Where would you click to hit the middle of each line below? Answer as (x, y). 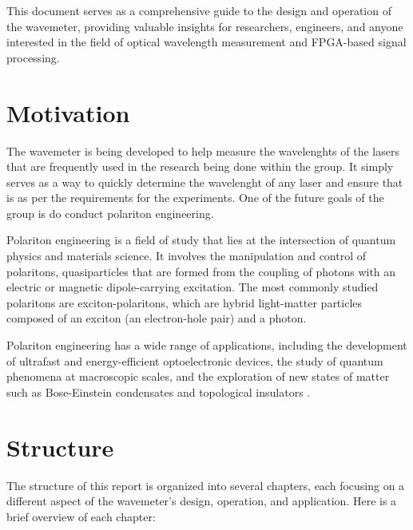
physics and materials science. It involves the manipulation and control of (187, 256)
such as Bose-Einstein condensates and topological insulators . (159, 392)
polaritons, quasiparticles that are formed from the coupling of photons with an (201, 271)
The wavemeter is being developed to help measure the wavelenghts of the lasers (203, 150)
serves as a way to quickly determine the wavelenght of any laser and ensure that (205, 182)
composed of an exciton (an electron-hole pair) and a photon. (157, 318)
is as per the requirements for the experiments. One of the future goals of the (195, 198)
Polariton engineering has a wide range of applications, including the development (207, 345)
